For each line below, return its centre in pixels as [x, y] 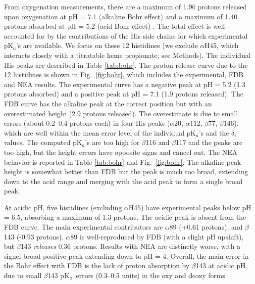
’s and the [214, 132]
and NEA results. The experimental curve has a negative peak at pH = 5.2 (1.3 [125, 84]
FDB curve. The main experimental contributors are [83, 227]
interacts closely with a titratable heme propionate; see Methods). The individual [127, 55]
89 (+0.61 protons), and [206, 227]
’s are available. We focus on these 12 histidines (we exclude [107, 45]
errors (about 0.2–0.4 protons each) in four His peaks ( [87, 123]
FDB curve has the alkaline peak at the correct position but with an [108, 103]
